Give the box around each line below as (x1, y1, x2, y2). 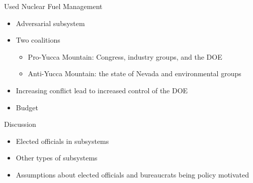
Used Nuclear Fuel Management (4, 1, 103, 11)
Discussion (4, 119, 36, 129)
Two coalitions (16, 35, 60, 45)
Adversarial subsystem (16, 18, 85, 28)
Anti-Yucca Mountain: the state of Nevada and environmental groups (28, 68, 241, 79)
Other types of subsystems (16, 152, 98, 163)
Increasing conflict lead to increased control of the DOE (16, 85, 188, 95)
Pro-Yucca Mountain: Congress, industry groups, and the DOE (28, 51, 222, 62)
